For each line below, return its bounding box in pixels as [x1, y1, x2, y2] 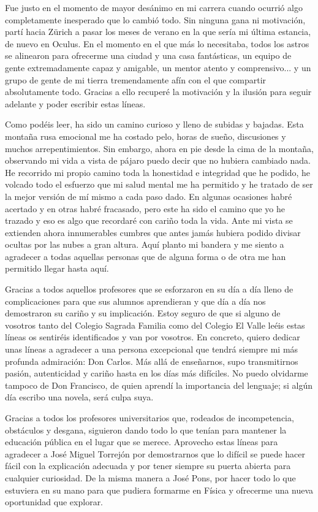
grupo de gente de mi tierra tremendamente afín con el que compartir [5, 73, 267, 86]
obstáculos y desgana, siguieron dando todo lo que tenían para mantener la [5, 423, 287, 436]
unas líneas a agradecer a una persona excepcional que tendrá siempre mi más [5, 343, 298, 356]
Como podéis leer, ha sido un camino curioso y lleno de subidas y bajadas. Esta [5, 118, 304, 131]
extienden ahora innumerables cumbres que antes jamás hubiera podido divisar [5, 226, 301, 239]
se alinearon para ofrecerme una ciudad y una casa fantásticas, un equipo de [5, 49, 292, 62]
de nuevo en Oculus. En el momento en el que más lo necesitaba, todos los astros [5, 37, 309, 50]
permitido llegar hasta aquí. [5, 262, 109, 275]
